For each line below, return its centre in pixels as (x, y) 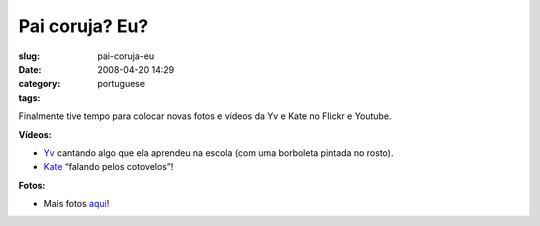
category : (39, 84)
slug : (29, 56)
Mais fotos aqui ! (76, 204)
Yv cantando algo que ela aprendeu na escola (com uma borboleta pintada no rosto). (218, 152)
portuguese (121, 84)
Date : (30, 69)
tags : (29, 97)
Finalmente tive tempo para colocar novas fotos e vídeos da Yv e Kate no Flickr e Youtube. (205, 116)
